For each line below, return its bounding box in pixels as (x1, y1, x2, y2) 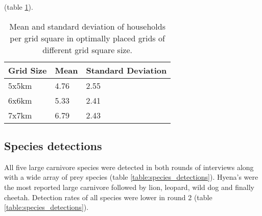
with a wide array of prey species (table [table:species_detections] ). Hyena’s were (4, 172, 258, 182)
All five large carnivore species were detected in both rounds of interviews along (4, 161, 254, 172)
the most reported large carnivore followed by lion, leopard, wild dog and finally (4, 181, 254, 192)
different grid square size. (42, 43, 133, 56)
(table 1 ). (4, 2, 33, 12)
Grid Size (8, 64, 47, 76)
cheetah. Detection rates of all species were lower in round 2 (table (4, 191, 212, 202)
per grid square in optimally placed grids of (10, 32, 165, 44)
